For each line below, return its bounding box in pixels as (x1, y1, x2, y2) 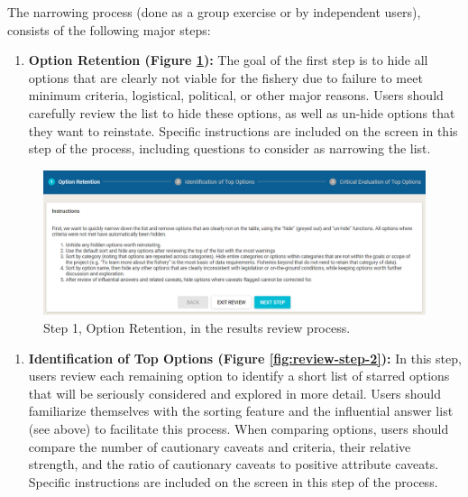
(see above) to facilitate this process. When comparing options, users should (28, 419, 449, 437)
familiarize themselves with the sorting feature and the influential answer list (28, 401, 454, 420)
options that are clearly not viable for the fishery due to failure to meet (28, 68, 423, 87)
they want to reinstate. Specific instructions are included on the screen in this (28, 121, 458, 140)
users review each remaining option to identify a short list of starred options (28, 366, 450, 385)
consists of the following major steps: (7, 20, 211, 39)
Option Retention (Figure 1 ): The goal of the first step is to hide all (28, 51, 428, 69)
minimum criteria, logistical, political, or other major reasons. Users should (28, 86, 444, 105)
